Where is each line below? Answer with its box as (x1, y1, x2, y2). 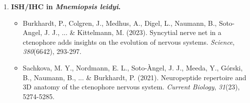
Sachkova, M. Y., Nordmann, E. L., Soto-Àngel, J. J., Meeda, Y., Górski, (23, 62, 243, 72)
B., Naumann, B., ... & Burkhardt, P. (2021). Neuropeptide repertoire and (23, 72, 247, 82)
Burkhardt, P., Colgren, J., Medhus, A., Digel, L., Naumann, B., (23, 17, 217, 28)
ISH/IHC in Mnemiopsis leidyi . (11, 1, 121, 11)
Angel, (23, 27, 42, 37)
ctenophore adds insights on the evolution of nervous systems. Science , (23, 36, 235, 47)
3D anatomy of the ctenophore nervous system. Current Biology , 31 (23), (23, 82, 240, 92)
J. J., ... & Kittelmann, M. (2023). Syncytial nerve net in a (44, 27, 222, 37)
